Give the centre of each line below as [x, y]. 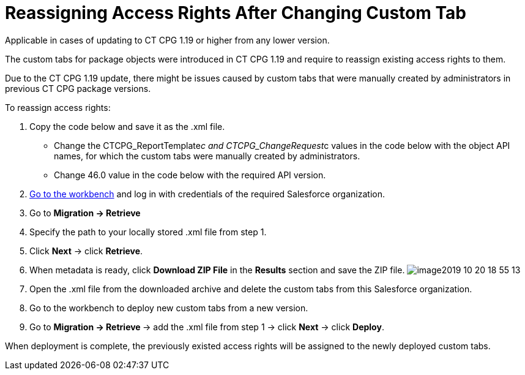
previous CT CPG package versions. [78, 88]
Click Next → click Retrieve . [86, 251]
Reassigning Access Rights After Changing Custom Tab [236, 13]
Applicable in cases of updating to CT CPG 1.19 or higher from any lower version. [167, 40]
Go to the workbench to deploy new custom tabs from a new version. [169, 308]
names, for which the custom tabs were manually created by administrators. [207, 156]
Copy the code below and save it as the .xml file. [127, 126]
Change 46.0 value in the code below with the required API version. [190, 175]
